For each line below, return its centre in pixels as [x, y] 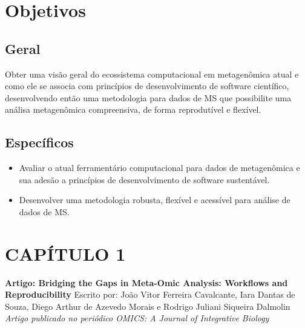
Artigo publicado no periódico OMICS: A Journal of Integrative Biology [137, 318]
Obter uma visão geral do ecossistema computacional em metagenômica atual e [152, 74]
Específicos [39, 142]
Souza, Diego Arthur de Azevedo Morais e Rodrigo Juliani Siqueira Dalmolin [148, 306]
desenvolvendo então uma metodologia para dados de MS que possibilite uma [148, 97]
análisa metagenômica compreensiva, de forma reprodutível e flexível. [133, 109]
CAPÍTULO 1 [65, 253]
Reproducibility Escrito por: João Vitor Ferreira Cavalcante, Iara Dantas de [150, 294]
